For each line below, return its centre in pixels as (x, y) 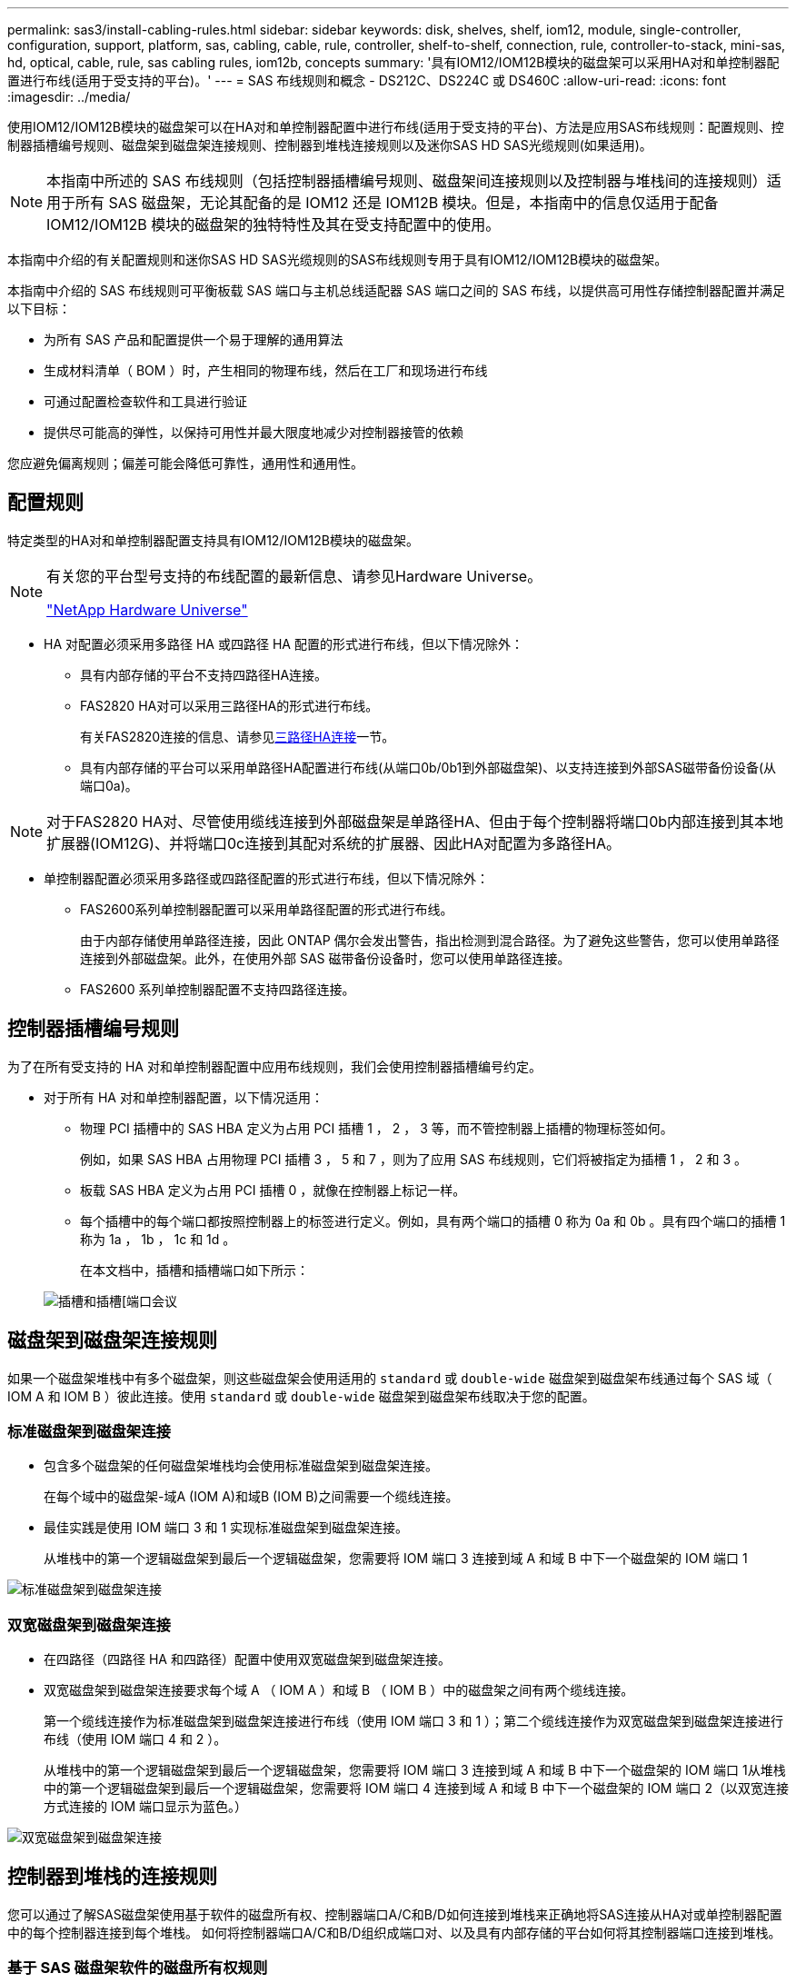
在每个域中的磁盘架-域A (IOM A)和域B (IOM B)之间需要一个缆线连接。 (251, 1497)
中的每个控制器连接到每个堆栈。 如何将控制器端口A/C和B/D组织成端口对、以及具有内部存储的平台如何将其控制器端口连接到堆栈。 (394, 1932)
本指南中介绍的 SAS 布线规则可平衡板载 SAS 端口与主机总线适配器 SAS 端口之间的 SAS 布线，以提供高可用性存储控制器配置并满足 (396, 290)
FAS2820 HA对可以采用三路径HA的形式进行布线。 (229, 705)
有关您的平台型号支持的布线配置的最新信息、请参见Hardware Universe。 (294, 576)
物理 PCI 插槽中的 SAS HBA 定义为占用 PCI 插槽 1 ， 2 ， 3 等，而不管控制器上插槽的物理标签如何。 (377, 1128)
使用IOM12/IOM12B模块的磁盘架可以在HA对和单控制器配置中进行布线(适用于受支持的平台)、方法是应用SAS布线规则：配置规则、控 (396, 127)
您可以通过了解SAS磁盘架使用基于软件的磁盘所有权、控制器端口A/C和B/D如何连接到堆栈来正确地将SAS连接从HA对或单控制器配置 (395, 1914)
